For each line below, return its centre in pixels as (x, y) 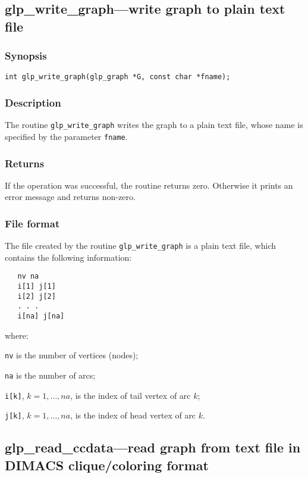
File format (32, 223)
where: (17, 335)
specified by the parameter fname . (66, 136)
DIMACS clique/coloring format (107, 465)
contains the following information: (68, 257)
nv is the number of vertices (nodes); (72, 355)
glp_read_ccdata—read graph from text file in (153, 447)
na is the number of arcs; (50, 375)
